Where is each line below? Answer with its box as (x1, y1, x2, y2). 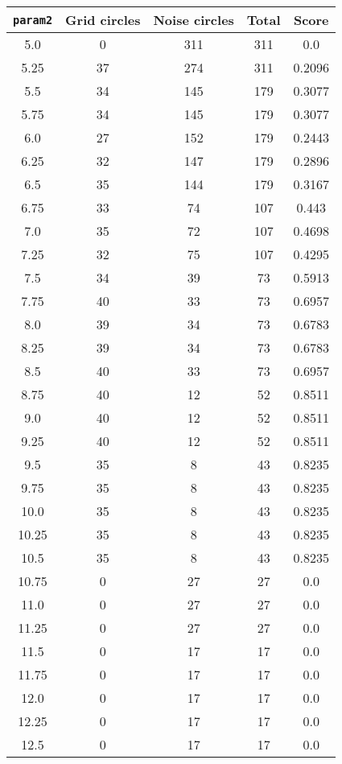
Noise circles (153, 10, 234, 29)
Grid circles (65, 10, 141, 29)
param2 (13, 13, 53, 27)
